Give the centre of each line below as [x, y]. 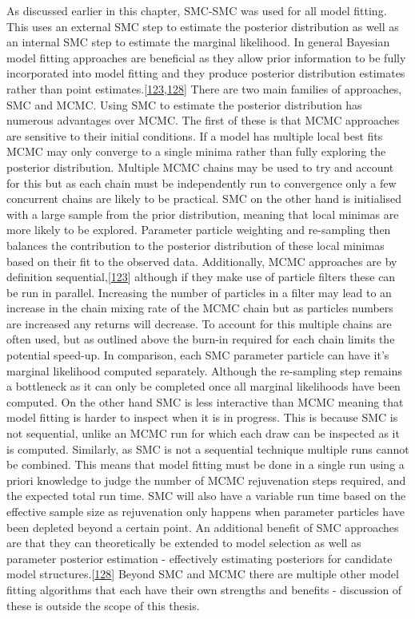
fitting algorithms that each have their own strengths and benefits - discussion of [204, 589]
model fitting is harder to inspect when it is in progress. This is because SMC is [202, 417]
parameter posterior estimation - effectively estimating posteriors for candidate [200, 558]
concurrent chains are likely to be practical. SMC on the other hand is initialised [204, 198]
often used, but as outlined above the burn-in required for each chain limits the [201, 339]
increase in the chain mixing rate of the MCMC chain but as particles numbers [200, 308]
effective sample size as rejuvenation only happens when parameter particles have [206, 511]
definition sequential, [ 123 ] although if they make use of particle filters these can [201, 277]
